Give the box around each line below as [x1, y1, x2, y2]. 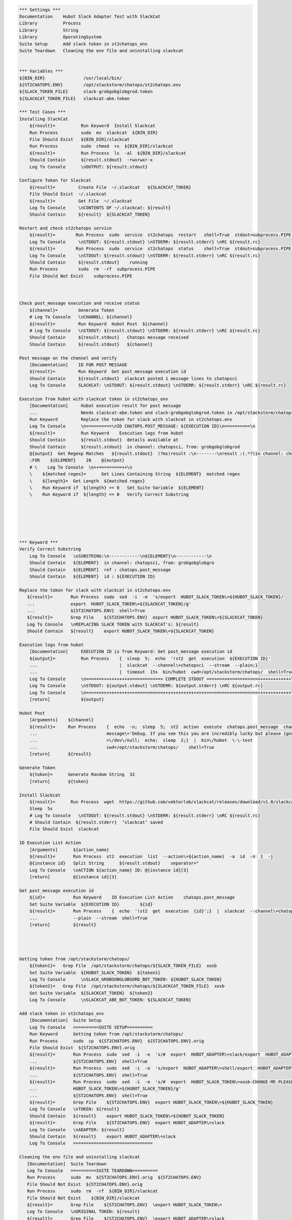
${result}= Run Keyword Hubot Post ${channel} [29, 321, 168, 326]
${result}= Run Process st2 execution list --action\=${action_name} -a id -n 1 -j [29, 854, 274, 859]
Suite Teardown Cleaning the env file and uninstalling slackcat [19, 48, 184, 53]
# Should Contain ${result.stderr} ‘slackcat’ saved [29, 820, 163, 825]
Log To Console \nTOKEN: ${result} [29, 1106, 120, 1112]
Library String [19, 27, 79, 33]
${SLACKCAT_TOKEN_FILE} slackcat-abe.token [19, 96, 130, 101]
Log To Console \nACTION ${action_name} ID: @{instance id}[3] [29, 867, 189, 873]
